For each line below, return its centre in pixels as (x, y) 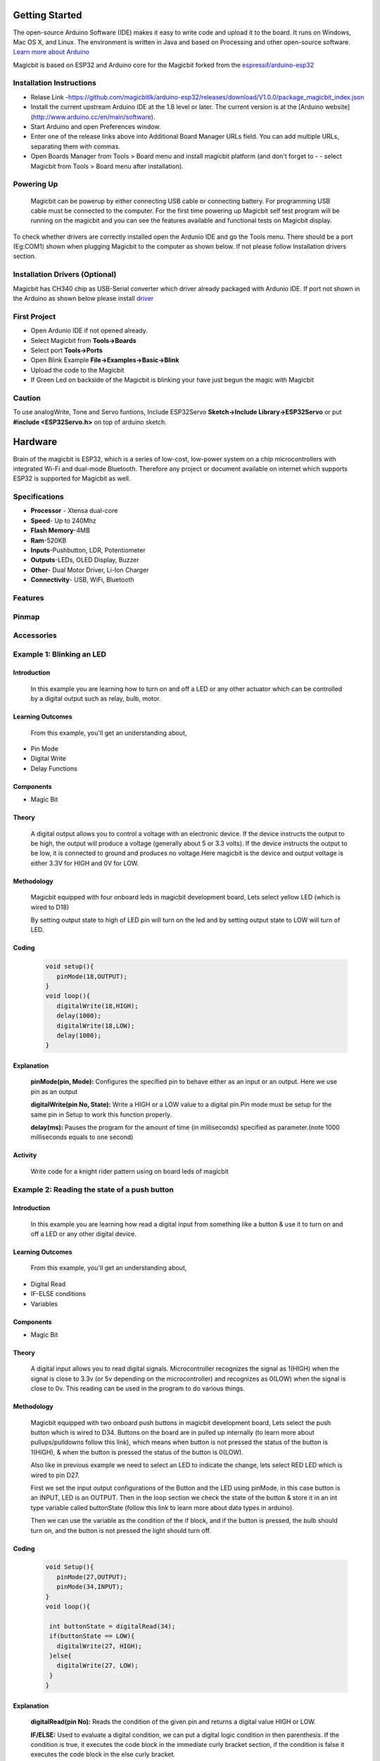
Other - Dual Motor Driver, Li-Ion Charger (90, 570)
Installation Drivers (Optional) (65, 275)
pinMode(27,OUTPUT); (92, 1577)
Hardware (35, 442)
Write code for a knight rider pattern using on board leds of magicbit (129, 1171)
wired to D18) (50, 907)
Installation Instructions (55, 83)
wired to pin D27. (55, 1475)
